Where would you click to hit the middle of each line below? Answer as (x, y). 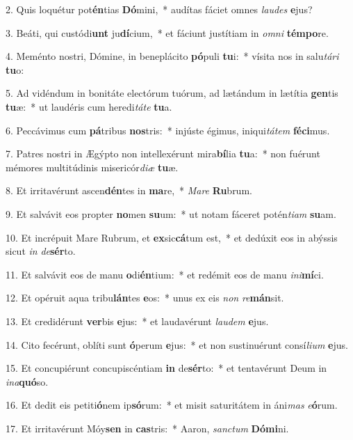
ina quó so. (27, 381)
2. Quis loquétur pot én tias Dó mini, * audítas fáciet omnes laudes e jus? (159, 9)
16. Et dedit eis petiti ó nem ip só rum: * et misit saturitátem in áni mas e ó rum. (172, 405)
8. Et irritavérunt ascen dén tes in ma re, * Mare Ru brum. (129, 190)
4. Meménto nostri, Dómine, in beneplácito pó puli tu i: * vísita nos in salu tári (172, 56)
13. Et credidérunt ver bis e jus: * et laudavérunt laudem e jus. (137, 321)
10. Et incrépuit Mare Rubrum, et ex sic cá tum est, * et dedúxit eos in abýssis (172, 237)
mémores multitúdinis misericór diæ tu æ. (92, 167)
